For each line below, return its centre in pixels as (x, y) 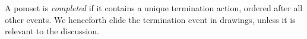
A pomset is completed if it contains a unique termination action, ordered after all (154, 8)
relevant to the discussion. (52, 31)
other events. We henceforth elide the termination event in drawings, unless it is (150, 19)
